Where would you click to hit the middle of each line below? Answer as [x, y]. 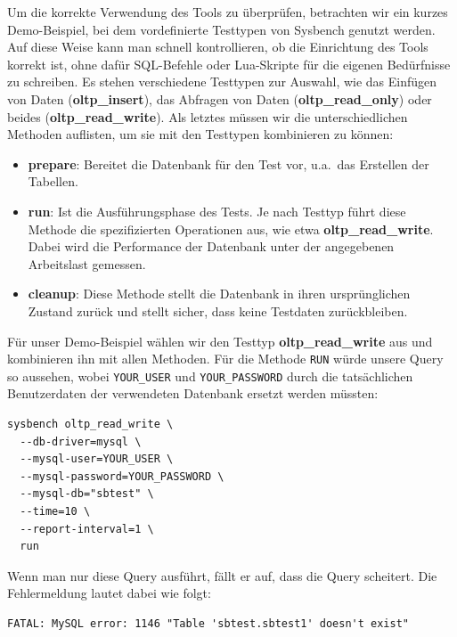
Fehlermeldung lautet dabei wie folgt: [109, 593]
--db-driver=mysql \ [81, 441]
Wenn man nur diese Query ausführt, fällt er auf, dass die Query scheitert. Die [222, 575]
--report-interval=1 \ [87, 529]
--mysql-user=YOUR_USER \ [97, 459]
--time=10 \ [55, 511]
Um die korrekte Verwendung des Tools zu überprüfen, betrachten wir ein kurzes [228, 12]
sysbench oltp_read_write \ [90, 424]
